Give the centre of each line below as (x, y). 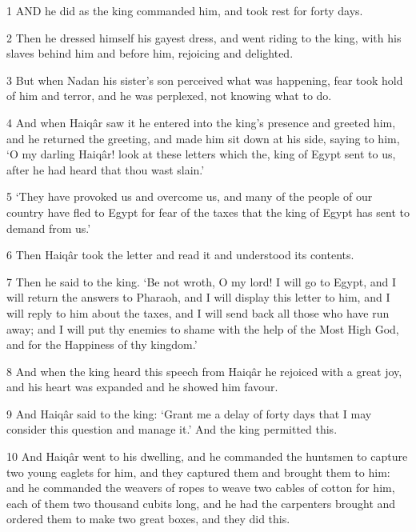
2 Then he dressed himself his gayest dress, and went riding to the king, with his (204, 37)
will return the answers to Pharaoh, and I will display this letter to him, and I (198, 297)
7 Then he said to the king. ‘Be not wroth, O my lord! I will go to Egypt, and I (202, 281)
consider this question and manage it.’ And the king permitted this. (172, 429)
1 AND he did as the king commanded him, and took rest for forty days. (185, 10)
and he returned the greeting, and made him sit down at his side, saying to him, (203, 138)
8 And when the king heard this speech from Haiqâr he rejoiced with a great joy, (204, 371)
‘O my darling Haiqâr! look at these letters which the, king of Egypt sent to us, (201, 154)
